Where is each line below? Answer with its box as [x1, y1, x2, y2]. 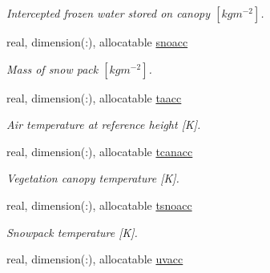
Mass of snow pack [6, 60, 99, 77]
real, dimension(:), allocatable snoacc [6, 34, 188, 50]
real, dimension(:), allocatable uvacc [6, 251, 183, 267]
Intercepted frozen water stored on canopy [6, 5, 211, 21]
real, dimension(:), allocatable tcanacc [6, 143, 193, 159]
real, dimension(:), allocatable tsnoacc [6, 196, 192, 213]
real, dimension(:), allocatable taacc [6, 89, 182, 106]
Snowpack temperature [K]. [6, 223, 138, 240]
